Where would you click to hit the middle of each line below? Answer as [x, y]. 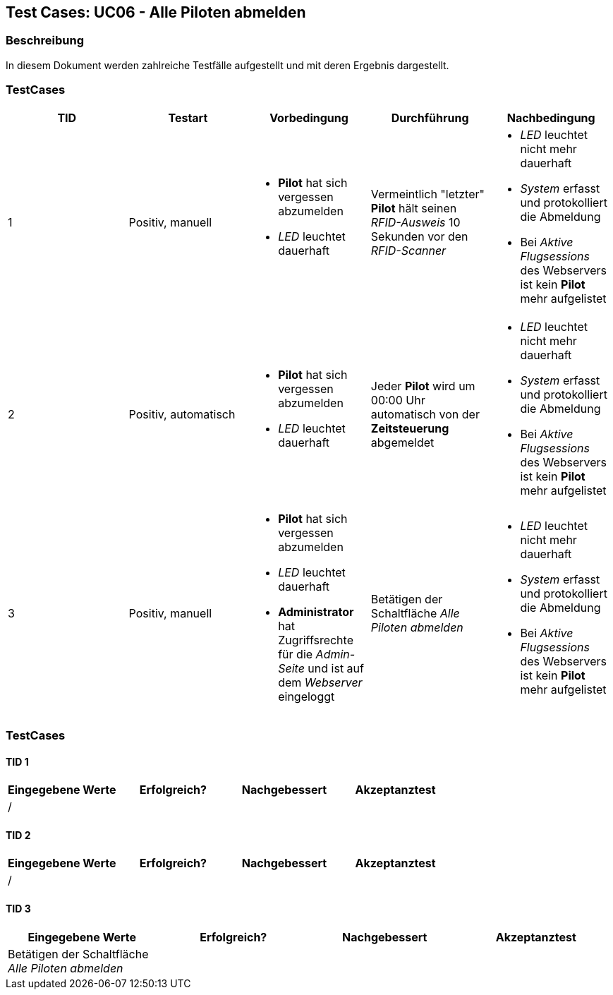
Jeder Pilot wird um [423, 386]
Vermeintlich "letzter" [427, 194]
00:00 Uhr [398, 400]
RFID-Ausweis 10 [415, 222]
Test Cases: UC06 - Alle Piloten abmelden [156, 12]
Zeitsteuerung [410, 428]
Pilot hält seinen [414, 208]
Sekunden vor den [419, 236]
